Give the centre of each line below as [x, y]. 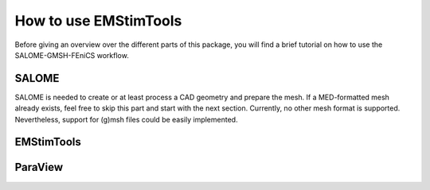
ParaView [39, 167]
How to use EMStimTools [98, 21]
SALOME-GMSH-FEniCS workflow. [72, 55]
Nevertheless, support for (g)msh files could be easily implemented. [126, 119]
